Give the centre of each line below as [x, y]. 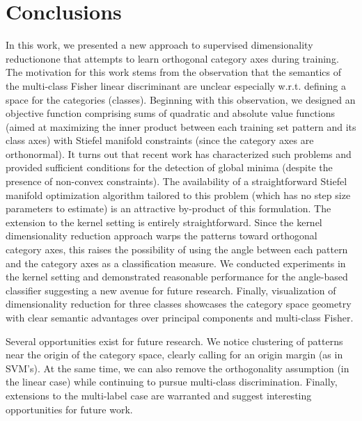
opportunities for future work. [69, 409]
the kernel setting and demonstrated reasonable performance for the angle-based [177, 277]
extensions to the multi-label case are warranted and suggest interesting [159, 395]
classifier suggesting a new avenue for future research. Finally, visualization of [171, 290]
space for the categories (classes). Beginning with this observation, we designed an [181, 99]
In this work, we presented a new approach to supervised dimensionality [159, 45]
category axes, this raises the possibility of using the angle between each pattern [177, 249]
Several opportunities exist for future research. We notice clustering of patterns [174, 341]
